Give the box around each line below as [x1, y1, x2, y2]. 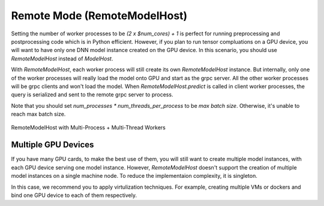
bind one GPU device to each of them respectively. [11, 192, 137, 199]
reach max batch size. [11, 111, 66, 118]
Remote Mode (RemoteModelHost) [11, 9, 188, 22]
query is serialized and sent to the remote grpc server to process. [11, 91, 173, 98]
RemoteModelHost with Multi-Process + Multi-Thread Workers [11, 124, 166, 131]
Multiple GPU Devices [11, 140, 94, 150]
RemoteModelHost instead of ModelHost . [11, 54, 113, 62]
